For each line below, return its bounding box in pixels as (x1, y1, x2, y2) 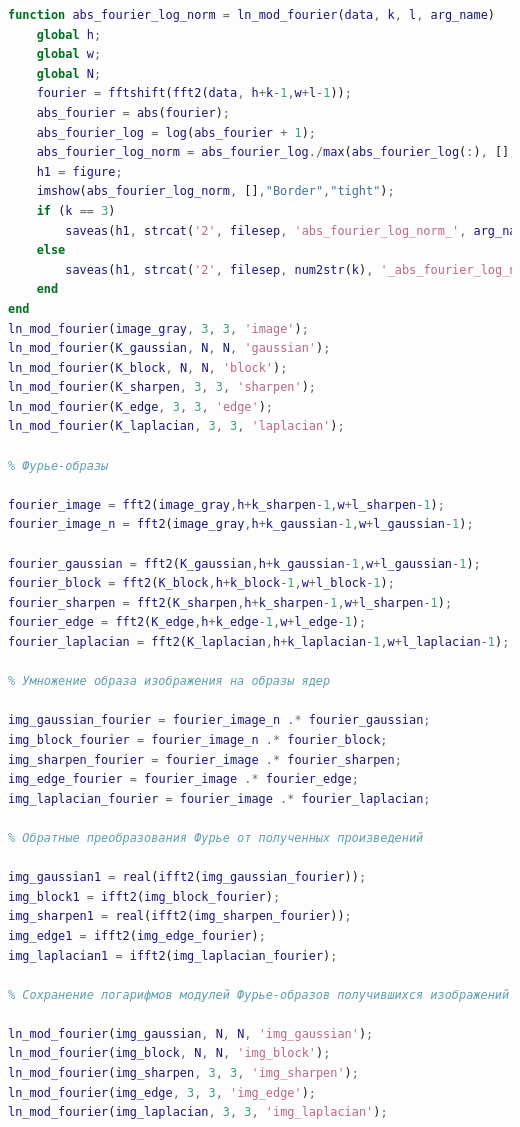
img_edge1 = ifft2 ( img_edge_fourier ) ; (8, 928, 266, 943)
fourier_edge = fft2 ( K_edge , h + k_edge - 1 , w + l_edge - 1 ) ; (8, 615, 367, 630)
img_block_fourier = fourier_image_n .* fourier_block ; (8, 732, 388, 747)
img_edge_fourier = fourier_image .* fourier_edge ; (8, 772, 359, 787)
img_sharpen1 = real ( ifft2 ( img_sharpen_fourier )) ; (8, 909, 352, 924)
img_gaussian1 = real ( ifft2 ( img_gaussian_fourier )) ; (8, 870, 367, 885)
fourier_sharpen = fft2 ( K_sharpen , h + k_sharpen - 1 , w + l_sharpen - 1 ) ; (8, 595, 453, 610)
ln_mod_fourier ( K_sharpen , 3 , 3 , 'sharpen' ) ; (8, 380, 316, 395)
